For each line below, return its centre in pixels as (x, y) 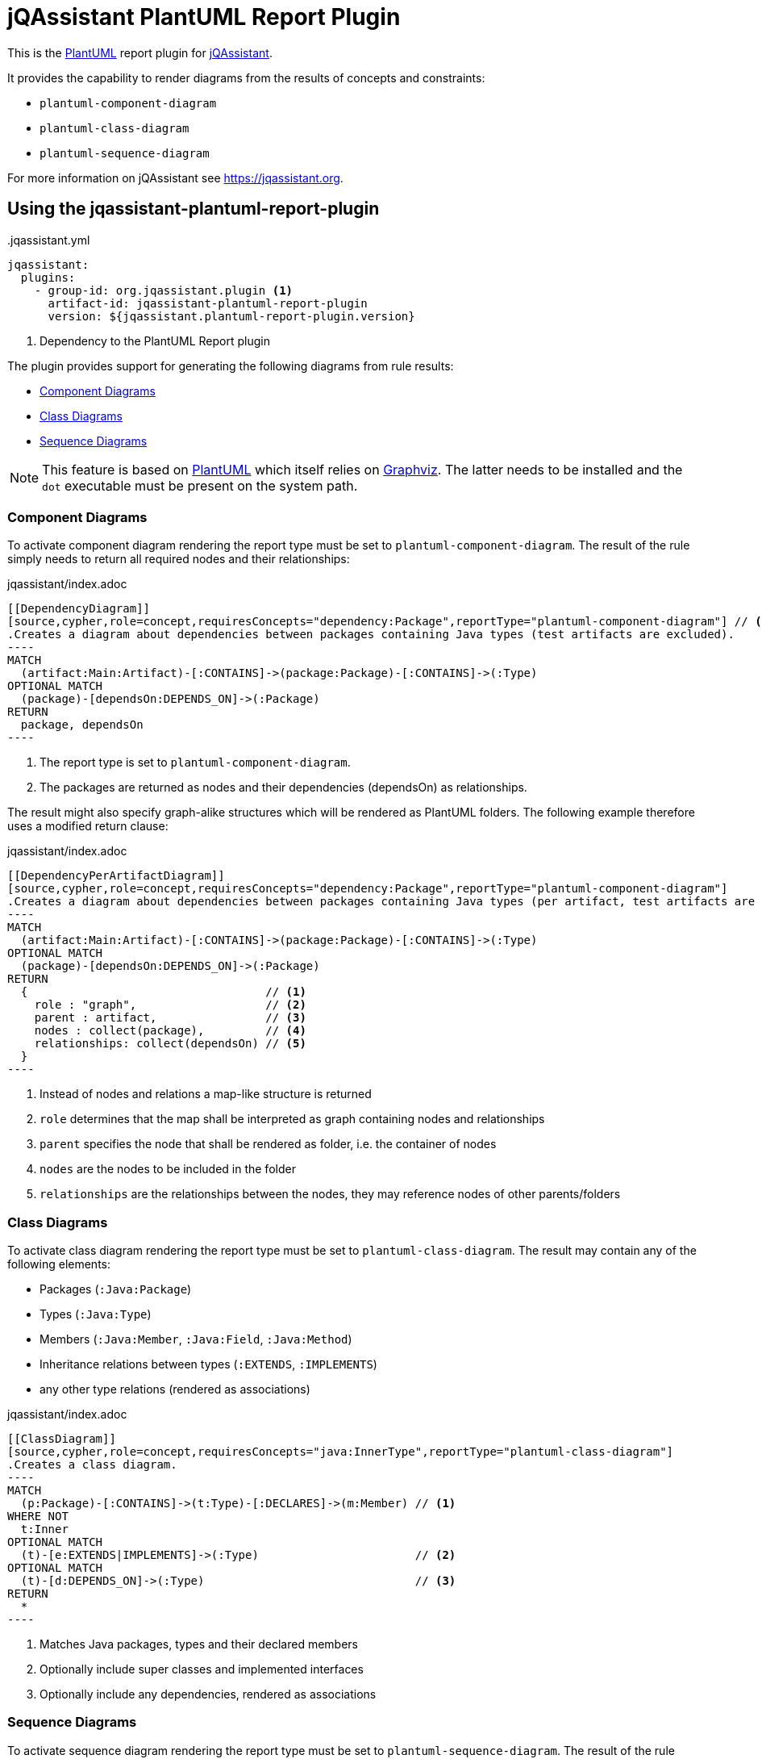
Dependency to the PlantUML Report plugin (155, 341)
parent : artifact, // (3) (170, 1018)
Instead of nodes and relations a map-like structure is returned (206, 1094)
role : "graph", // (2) (170, 1005)
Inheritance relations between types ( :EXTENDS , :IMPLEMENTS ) (208, 1364)
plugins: (48, 277)
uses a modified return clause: (88, 826)
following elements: (59, 1264)
